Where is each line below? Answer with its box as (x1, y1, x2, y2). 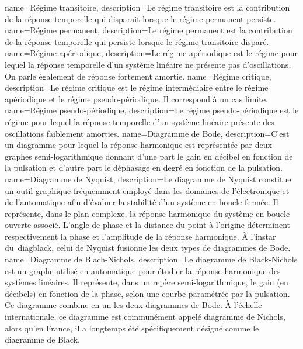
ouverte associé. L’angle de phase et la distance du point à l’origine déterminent (5, 219, 291, 231)
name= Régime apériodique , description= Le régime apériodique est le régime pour (5, 47, 298, 59)
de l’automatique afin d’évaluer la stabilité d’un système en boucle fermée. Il (5, 196, 278, 208)
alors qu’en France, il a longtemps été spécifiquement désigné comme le (5, 322, 259, 334)
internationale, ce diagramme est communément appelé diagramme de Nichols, (5, 310, 285, 323)
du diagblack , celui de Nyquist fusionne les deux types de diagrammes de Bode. (5, 241, 291, 254)
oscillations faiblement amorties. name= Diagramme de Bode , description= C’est (5, 127, 290, 139)
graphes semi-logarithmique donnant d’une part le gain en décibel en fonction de (5, 150, 293, 162)
